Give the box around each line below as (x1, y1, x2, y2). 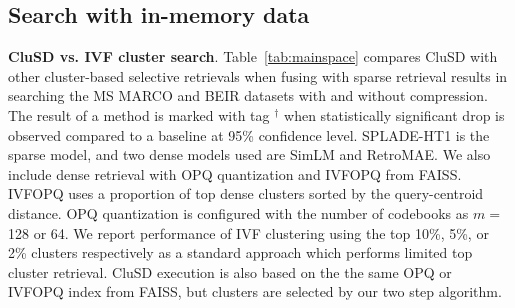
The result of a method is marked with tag (8, 104, 270, 125)
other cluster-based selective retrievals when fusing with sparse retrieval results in (8, 65, 508, 86)
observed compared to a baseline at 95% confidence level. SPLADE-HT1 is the (8, 124, 490, 145)
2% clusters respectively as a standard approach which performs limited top (8, 242, 473, 263)
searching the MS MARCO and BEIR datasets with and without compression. (8, 85, 488, 106)
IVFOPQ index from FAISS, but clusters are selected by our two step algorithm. (8, 281, 502, 302)
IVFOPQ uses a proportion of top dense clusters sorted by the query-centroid (8, 183, 484, 204)
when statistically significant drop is (284, 104, 505, 125)
